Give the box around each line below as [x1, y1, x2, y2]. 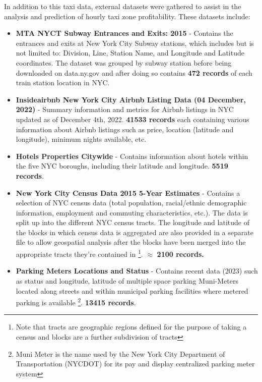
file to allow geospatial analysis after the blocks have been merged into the [16, 237, 246, 247]
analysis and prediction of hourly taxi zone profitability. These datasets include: [4, 11, 250, 21]
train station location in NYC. [16, 77, 110, 88]
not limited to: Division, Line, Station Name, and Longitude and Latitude [16, 47, 244, 58]
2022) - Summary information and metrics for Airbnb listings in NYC [16, 104, 234, 115]
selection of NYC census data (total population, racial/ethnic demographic [16, 197, 247, 208]
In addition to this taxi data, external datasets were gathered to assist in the [4, 1, 241, 11]
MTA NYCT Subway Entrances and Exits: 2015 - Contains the [16, 28, 233, 38]
